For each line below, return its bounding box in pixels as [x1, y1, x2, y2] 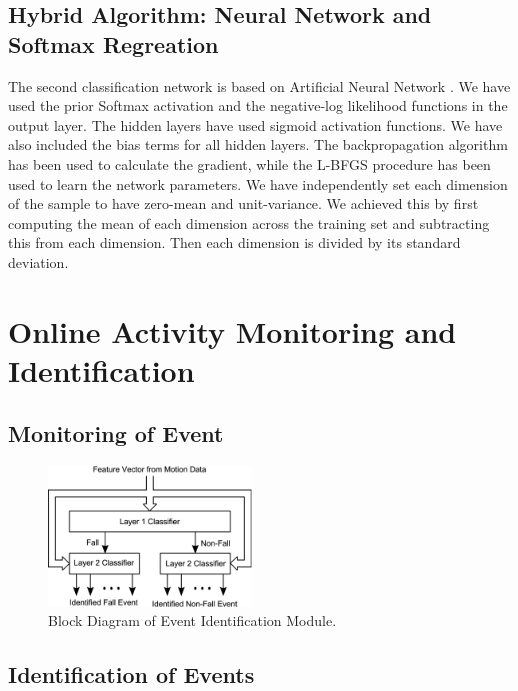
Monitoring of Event [8, 418, 224, 449]
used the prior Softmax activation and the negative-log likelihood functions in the [8, 95, 508, 116]
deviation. [8, 251, 69, 272]
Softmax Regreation [8, 28, 219, 59]
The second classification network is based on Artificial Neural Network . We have [8, 75, 511, 96]
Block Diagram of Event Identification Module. [48, 610, 337, 631]
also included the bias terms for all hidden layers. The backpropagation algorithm [8, 134, 508, 155]
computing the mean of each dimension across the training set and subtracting [8, 212, 490, 233]
